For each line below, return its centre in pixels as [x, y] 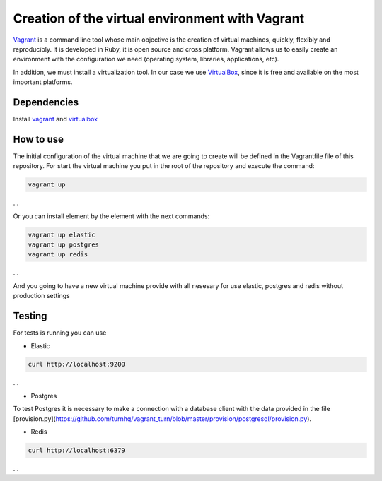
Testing [30, 316]
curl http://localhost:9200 [76, 364]
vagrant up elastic [62, 234]
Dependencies [46, 102]
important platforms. [43, 82]
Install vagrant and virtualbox [56, 119]
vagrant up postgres [63, 245]
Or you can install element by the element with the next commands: [111, 216]
